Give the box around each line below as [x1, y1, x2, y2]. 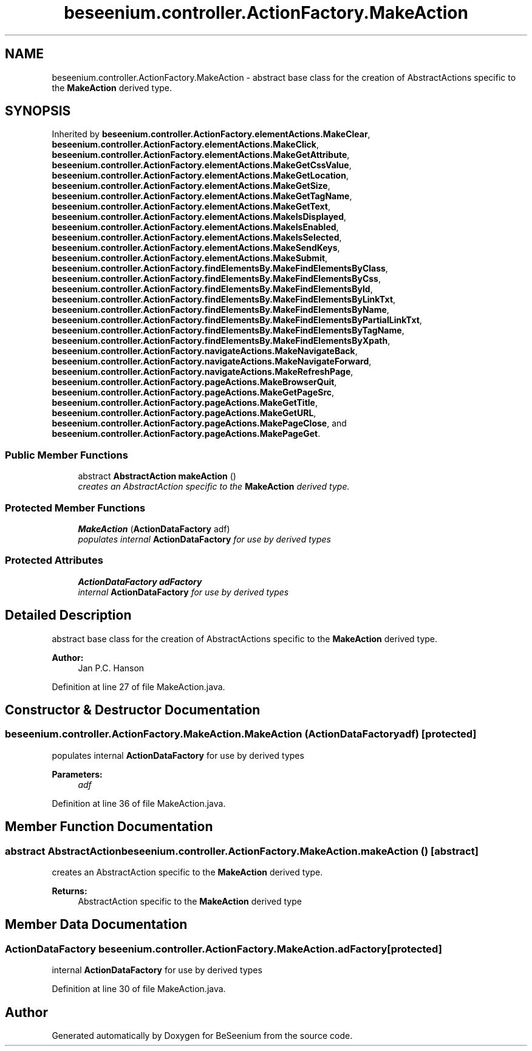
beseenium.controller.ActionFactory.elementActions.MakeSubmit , [52, 253, 328, 264]
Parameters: [52, 769, 103, 779]
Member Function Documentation [5, 819, 213, 835]
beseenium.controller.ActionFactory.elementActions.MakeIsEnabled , [52, 222, 339, 233]
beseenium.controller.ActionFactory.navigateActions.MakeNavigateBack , [52, 346, 358, 357]
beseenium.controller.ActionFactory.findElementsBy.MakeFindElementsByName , [52, 304, 389, 315]
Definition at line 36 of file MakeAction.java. [52, 798, 226, 809]
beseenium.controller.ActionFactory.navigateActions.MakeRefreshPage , [52, 366, 353, 377]
